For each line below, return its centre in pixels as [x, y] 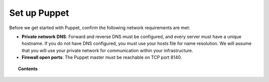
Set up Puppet [39, 13]
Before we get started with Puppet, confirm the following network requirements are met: [100, 28]
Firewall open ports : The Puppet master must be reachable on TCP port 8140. [102, 57]
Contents [28, 69]
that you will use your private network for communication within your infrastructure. [107, 50]
